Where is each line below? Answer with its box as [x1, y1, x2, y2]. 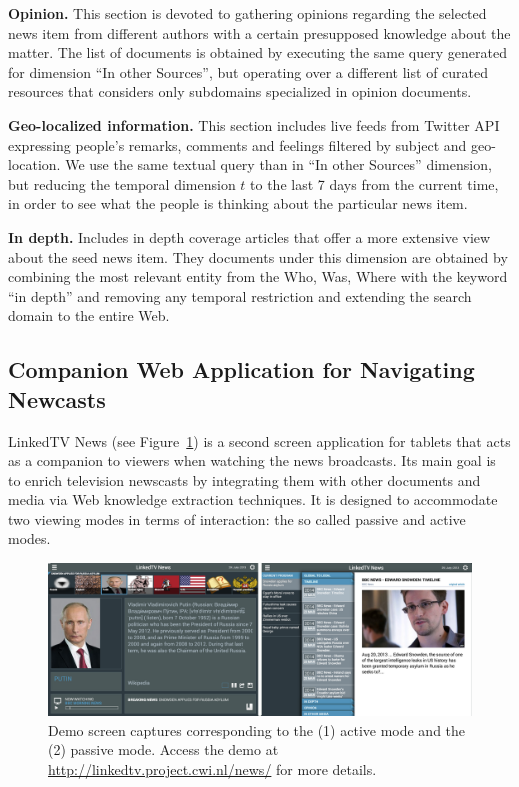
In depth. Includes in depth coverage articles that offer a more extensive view [8, 226, 491, 247]
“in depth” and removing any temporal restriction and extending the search [8, 285, 472, 306]
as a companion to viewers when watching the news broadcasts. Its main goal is [8, 450, 496, 471]
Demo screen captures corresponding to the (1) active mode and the [48, 719, 466, 740]
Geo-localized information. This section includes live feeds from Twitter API [8, 114, 500, 135]
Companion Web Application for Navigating [8, 354, 475, 385]
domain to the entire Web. [8, 305, 170, 326]
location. [8, 154, 61, 175]
